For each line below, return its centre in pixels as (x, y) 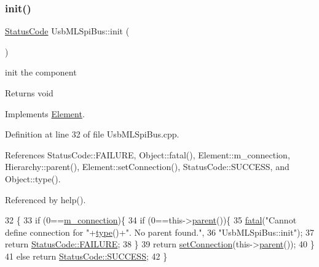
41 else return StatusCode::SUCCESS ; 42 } (86, 256)
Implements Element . (45, 113)
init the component (41, 72)
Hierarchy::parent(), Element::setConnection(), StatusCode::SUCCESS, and (147, 167)
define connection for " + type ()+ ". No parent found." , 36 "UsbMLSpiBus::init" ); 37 (159, 232)
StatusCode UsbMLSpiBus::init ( (67, 31)
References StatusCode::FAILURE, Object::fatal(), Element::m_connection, (148, 154)
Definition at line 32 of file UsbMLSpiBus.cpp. (92, 134)
